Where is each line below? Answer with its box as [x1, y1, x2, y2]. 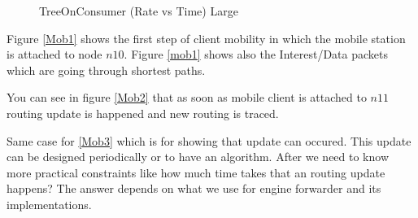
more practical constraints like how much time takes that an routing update [7, 163, 385, 181]
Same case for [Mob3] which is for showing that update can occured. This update [7, 132, 411, 149]
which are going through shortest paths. [7, 61, 206, 78]
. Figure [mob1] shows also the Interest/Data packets [124, 46, 388, 63]
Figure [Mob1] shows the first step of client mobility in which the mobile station [7, 29, 406, 46]
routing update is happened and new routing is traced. [7, 104, 279, 121]
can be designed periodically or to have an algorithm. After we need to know [7, 148, 390, 165]
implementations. [7, 195, 92, 212]
